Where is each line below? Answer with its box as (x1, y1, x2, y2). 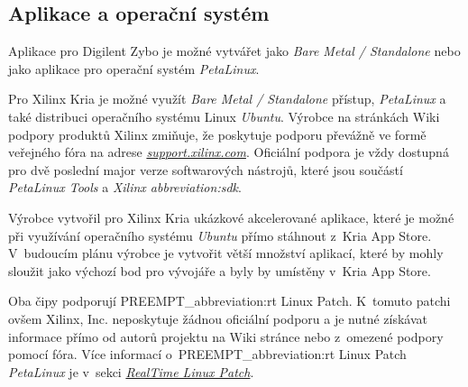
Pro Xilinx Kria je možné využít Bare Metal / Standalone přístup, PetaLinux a (8, 89, 446, 108)
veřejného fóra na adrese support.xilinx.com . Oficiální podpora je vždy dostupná (8, 143, 449, 161)
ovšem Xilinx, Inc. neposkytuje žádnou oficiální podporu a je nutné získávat (8, 309, 428, 327)
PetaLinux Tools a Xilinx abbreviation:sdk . (8, 178, 242, 197)
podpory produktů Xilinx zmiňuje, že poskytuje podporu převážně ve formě (8, 124, 427, 143)
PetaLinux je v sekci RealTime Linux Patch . (8, 362, 254, 381)
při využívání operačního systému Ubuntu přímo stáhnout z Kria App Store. (8, 226, 432, 244)
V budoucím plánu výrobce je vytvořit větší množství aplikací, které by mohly (8, 244, 444, 263)
